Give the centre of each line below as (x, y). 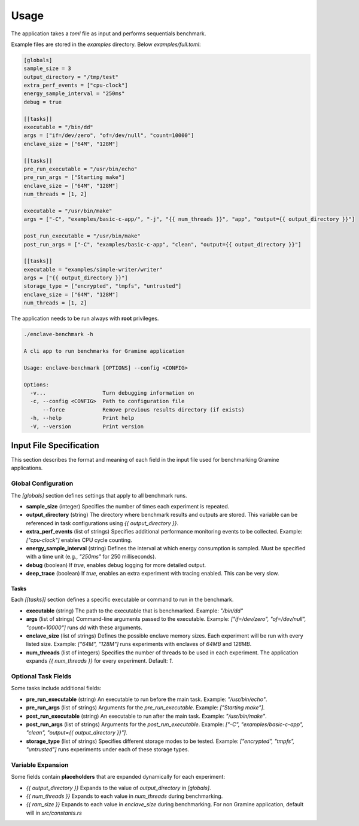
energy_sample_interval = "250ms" (74, 94)
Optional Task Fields (41, 676)
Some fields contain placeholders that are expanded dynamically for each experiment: (118, 777)
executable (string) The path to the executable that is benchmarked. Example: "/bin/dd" (135, 611)
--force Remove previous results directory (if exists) (144, 409)
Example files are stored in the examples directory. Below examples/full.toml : (106, 44)
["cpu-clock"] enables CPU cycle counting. (79, 540)
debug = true (43, 102)
